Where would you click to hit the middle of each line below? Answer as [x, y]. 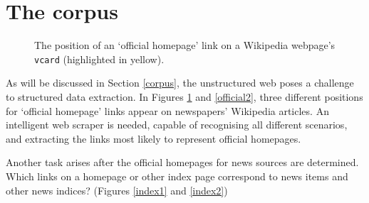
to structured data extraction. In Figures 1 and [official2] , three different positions [184, 96]
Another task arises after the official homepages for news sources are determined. [182, 162]
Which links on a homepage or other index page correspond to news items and [177, 176]
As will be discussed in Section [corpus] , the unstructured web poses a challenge [180, 83]
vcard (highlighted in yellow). [99, 59]
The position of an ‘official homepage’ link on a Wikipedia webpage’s [185, 45]
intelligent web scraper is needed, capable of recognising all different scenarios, [177, 125]
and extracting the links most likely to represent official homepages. [154, 138]
